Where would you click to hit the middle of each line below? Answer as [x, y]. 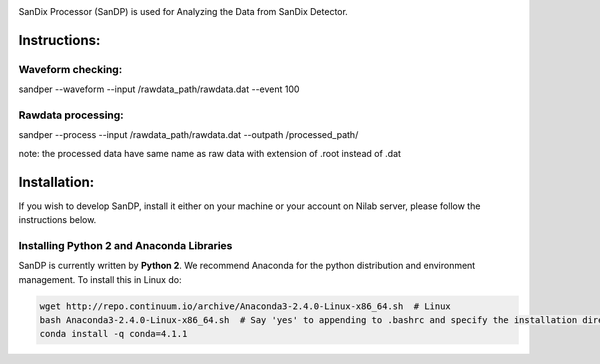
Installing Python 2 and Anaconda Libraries [125, 245]
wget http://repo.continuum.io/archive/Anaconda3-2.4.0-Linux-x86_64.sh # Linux [245, 306]
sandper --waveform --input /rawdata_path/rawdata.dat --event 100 [159, 89]
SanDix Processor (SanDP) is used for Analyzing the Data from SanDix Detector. [183, 11]
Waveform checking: [70, 69]
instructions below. [57, 219]
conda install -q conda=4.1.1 [113, 334]
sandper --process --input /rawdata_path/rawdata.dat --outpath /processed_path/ [188, 135]
